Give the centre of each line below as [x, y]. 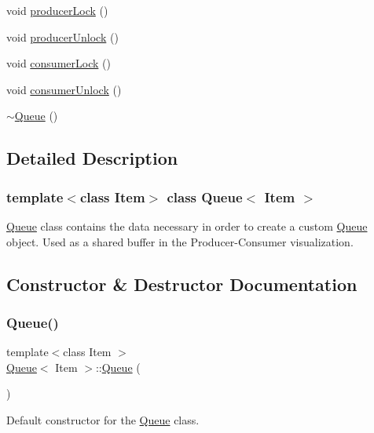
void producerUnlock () [62, 36]
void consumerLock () [59, 63]
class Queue [205, 196]
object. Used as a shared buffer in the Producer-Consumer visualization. [180, 241]
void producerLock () [57, 10]
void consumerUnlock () [64, 89]
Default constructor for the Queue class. [103, 419]
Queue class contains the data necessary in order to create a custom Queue [187, 226]
